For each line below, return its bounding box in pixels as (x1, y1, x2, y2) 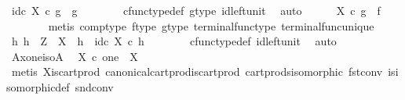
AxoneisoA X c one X (11, 48, 138, 64)
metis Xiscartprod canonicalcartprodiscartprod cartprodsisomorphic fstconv (11, 63, 383, 80)
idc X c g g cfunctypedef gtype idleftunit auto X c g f (11, 2, 381, 18)
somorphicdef (6, 78, 70, 95)
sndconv (75, 78, 114, 95)
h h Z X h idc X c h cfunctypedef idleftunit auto (11, 33, 337, 49)
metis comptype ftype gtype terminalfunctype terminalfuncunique (48, 17, 374, 34)
